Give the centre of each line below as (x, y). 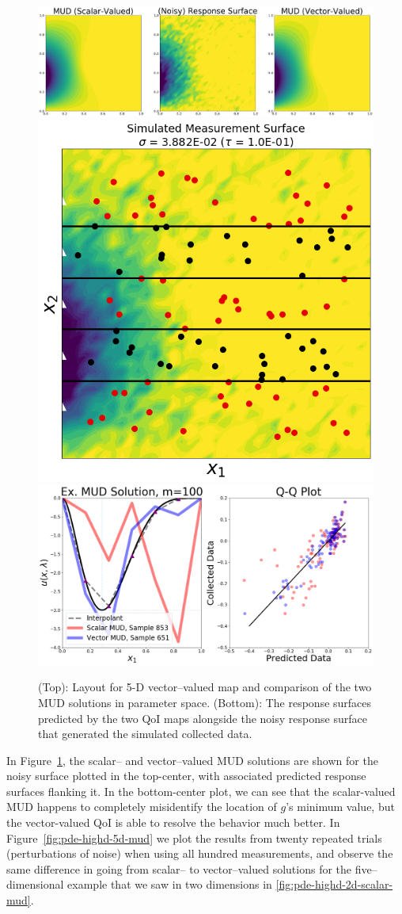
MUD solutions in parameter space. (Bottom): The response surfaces (205, 702)
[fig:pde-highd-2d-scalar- (334, 884)
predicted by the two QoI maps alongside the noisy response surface (203, 718)
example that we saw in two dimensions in (170, 884)
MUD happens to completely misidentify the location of (142, 807)
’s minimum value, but (340, 807)
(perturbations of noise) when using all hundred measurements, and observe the (200, 853)
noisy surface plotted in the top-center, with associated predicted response (186, 776)
